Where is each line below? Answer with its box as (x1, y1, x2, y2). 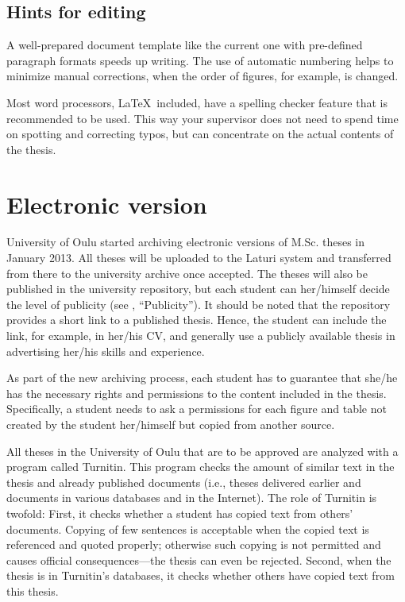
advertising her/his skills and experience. (6, 342, 205, 359)
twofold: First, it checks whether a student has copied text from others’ (6, 504, 353, 521)
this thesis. (6, 582, 59, 599)
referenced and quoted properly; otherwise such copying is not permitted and (6, 536, 381, 553)
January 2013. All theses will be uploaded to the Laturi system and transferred (6, 249, 391, 266)
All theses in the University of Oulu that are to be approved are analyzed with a (6, 442, 399, 459)
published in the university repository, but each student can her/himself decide (6, 280, 390, 297)
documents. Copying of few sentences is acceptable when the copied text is (6, 520, 369, 537)
